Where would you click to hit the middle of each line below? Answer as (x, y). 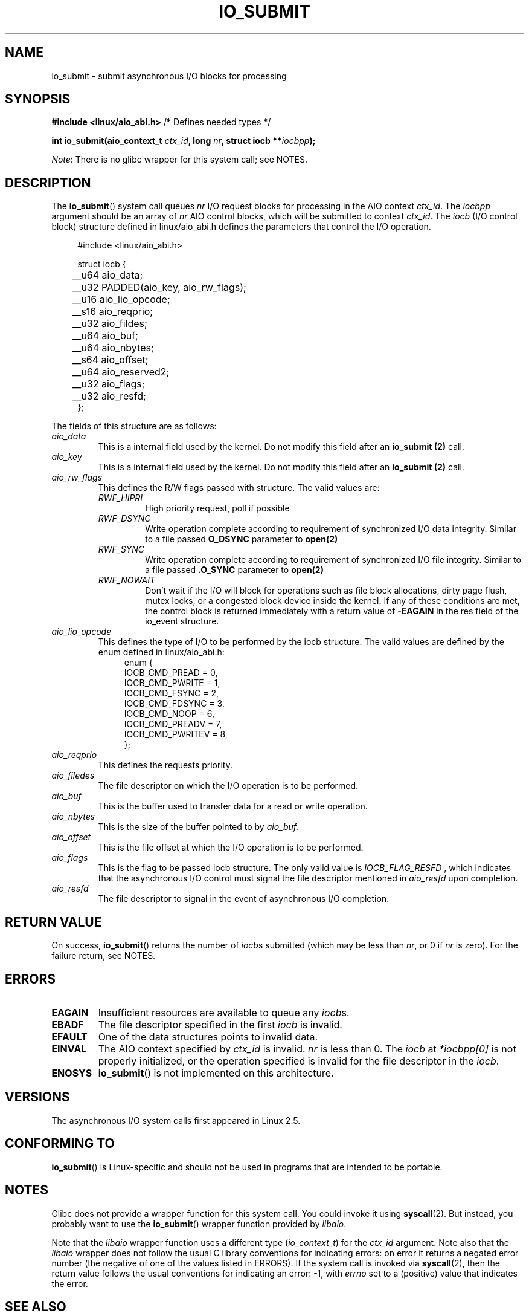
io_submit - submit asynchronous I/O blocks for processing (169, 76)
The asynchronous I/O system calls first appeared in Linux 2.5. (176, 1120)
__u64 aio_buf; (105, 336)
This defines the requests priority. (165, 765)
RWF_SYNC (121, 549)
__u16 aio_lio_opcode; (121, 300)
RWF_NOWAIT (127, 580)
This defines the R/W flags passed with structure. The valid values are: (239, 488)
